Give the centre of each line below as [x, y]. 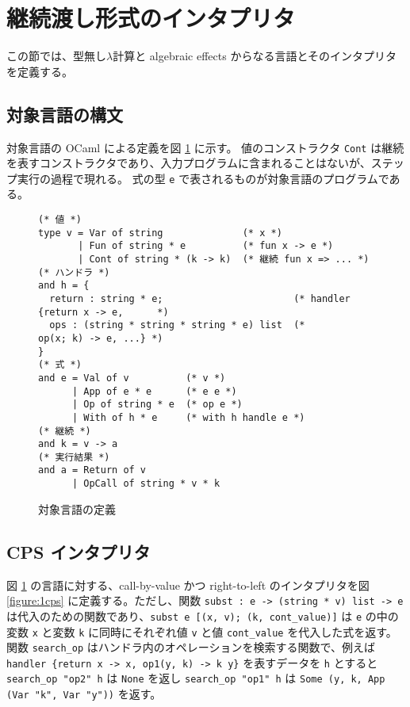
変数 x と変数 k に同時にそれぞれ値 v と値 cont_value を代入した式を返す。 [202, 631]
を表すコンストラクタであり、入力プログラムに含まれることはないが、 [189, 163]
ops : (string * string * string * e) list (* [177, 325]
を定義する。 [40, 71]
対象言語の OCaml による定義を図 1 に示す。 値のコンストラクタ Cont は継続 [205, 147]
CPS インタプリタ [79, 551]
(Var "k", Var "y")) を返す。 [84, 694]
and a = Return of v [92, 470]
